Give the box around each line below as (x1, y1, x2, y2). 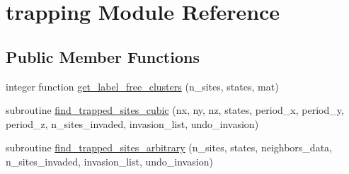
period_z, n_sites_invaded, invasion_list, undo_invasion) (6, 116, 259, 131)
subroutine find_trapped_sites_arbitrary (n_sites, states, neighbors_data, (6, 140, 332, 155)
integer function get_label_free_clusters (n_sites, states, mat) (6, 79, 279, 93)
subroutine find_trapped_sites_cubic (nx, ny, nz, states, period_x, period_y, (6, 103, 344, 117)
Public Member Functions (6, 45, 200, 67)
